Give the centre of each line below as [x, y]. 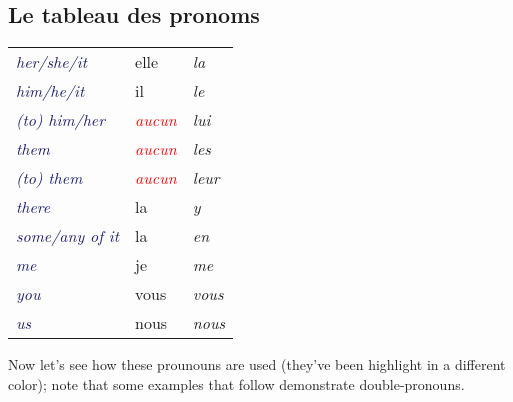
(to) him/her [60, 120]
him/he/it [50, 91]
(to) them [49, 178]
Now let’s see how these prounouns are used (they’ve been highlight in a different [257, 364]
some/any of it [68, 236]
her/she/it [51, 62]
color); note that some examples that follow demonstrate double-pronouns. [236, 383]
